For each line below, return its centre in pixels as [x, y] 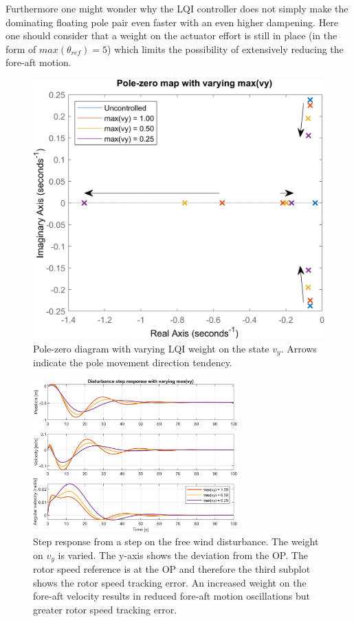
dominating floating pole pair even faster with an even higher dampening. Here [172, 22]
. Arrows [299, 348]
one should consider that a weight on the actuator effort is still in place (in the [172, 35]
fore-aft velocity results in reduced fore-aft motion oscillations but [172, 596]
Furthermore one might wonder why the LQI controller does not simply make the [177, 8]
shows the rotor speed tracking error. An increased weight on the [170, 582]
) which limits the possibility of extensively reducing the [225, 49]
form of [21, 49]
